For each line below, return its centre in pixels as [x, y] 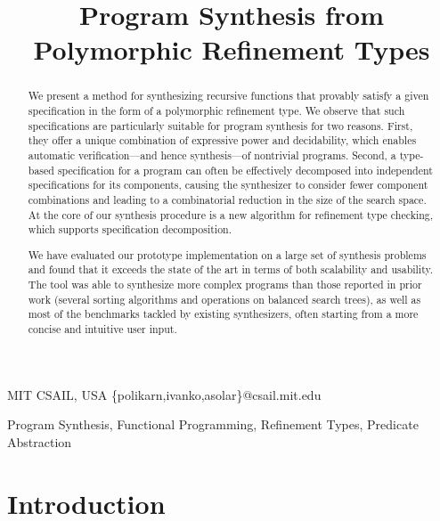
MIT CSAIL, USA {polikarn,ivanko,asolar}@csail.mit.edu [164, 394]
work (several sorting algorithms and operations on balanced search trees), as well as [224, 299]
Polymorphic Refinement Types [232, 49]
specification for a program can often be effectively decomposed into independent [245, 170]
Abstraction [40, 441]
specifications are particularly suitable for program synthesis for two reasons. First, [220, 125]
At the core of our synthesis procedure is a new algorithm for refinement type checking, [231, 214]
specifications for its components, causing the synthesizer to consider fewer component [228, 185]
